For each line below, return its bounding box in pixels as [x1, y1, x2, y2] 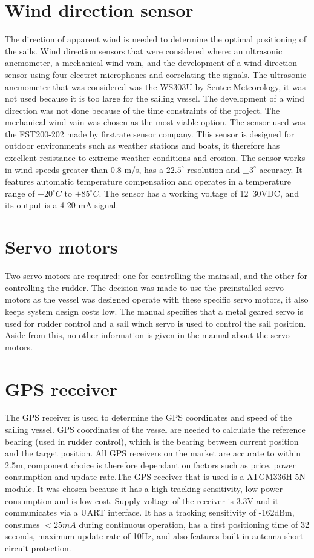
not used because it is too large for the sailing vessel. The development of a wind [5, 92, 304, 105]
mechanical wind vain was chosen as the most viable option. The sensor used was [5, 116, 306, 128]
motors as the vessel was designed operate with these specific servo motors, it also [5, 293, 309, 306]
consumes [5, 517, 40, 530]
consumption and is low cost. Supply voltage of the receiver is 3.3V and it [5, 494, 279, 507]
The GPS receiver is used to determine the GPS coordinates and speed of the [5, 411, 292, 424]
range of [5, 186, 35, 199]
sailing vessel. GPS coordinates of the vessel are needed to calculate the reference [5, 423, 306, 436]
